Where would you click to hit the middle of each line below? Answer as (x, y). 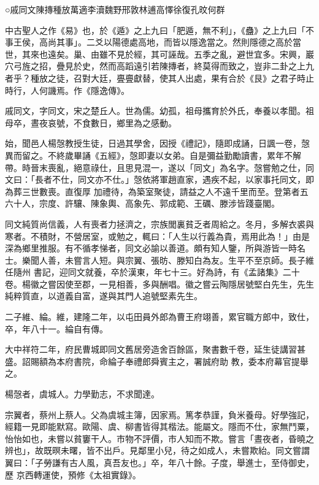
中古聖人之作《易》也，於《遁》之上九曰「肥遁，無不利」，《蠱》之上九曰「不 (159, 30)
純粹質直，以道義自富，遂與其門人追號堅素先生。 (104, 296)
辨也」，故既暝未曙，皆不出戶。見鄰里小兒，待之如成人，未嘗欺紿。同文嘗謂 (157, 450)
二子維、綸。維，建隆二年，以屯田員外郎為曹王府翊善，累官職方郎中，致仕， (159, 317)
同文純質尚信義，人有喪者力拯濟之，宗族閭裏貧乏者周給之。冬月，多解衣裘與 (159, 223)
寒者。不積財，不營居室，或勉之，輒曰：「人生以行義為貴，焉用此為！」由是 (157, 236)
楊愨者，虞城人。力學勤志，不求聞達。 (82, 394)
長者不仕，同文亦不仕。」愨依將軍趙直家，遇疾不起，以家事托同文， (170, 179)
